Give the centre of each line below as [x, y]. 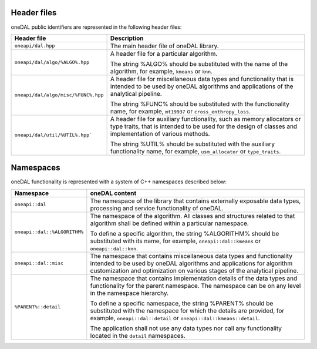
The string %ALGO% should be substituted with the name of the [199, 63]
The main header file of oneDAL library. [165, 46]
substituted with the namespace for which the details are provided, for [187, 310]
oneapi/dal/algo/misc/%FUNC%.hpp [59, 95]
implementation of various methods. [160, 133]
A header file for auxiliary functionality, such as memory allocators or [205, 119]
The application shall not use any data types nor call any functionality [186, 328]
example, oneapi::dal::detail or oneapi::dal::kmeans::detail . [175, 318]
